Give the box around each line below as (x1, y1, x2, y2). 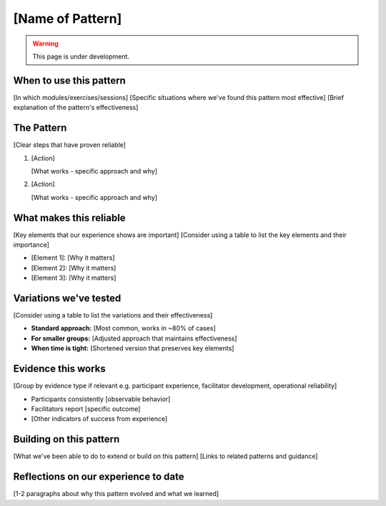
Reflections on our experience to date (13, 471, 184, 483)
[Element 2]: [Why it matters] (31, 263, 117, 272)
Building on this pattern (13, 433, 120, 445)
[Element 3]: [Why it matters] (31, 273, 117, 282)
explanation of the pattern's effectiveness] (13, 103, 139, 112)
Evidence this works (13, 363, 107, 375)
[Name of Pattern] (13, 11, 122, 26)
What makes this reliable (13, 211, 126, 224)
